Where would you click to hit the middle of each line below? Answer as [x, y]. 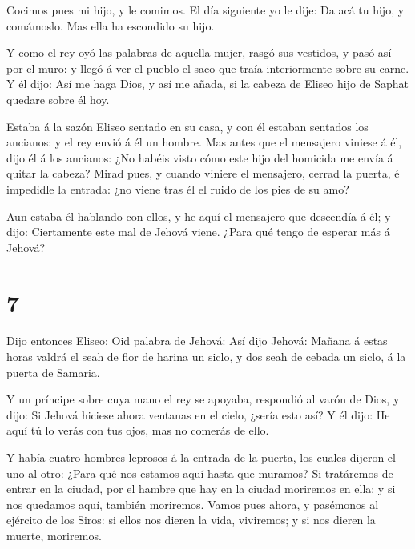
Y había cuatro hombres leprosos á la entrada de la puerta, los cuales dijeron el [201, 457]
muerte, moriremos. [54, 535]
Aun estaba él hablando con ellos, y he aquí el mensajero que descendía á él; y [199, 216]
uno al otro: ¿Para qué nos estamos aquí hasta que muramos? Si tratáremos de [200, 473]
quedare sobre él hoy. [58, 99]
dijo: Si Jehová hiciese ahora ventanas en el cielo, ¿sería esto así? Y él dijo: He [198, 414]
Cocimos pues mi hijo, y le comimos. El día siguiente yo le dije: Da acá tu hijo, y [205, 10]
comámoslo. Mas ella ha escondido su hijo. [111, 25]
